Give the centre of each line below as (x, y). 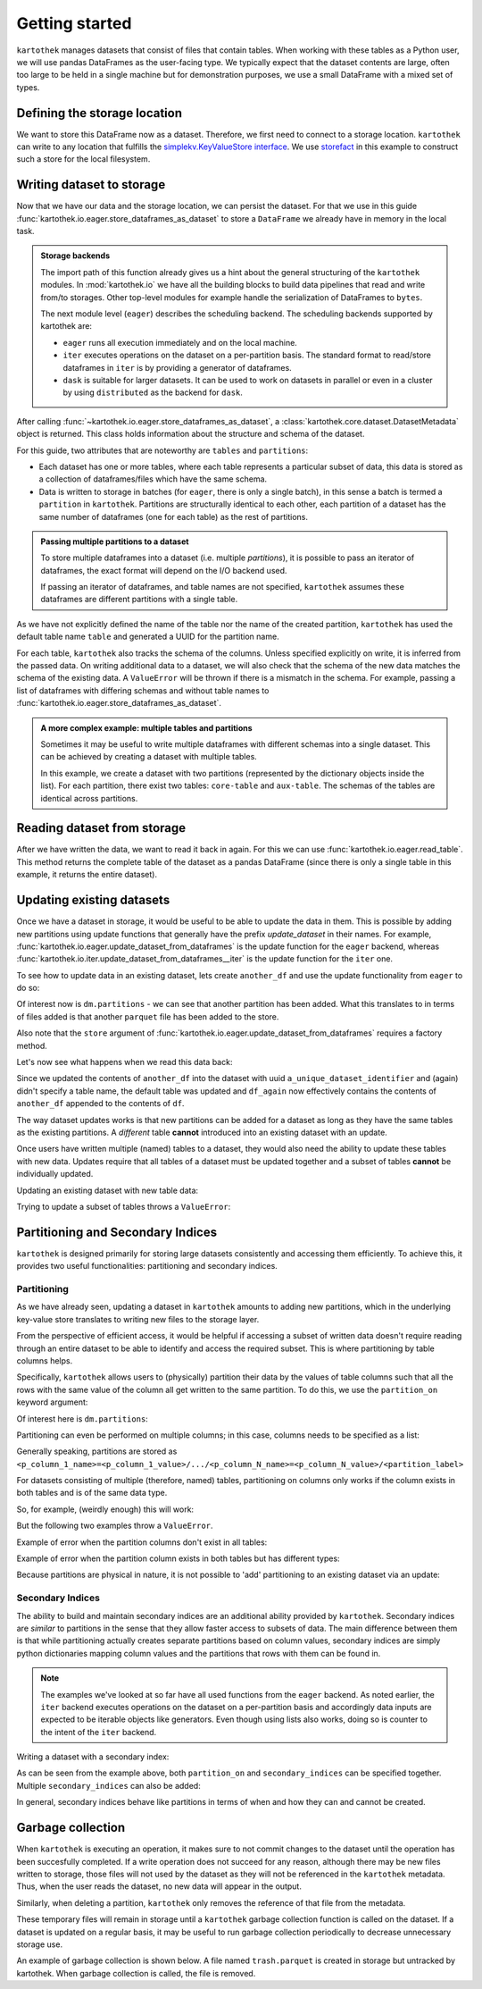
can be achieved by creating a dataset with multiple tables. (149, 757)
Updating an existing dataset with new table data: (108, 1190)
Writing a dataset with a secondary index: (93, 1757)
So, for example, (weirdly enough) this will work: (105, 1509)
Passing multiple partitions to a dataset (115, 541)
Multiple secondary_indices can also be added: (108, 1785)
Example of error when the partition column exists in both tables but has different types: (178, 1558)
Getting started (74, 23)
